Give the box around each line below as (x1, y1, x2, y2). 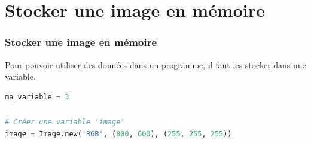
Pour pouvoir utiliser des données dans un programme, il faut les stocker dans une (5, 58, 306, 71)
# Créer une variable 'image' (5, 118, 125, 127)
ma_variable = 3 (5, 92, 69, 101)
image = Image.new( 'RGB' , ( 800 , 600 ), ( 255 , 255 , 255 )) (5, 129, 232, 138)
